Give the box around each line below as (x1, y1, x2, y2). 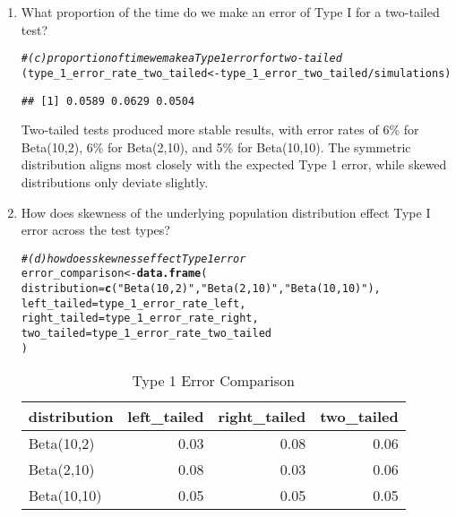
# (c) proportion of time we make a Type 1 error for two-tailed (21, 52, 342, 65)
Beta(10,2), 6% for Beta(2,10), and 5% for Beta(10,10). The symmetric (21, 137, 411, 156)
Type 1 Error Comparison (132, 370, 295, 392)
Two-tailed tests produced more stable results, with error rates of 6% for (21, 120, 419, 139)
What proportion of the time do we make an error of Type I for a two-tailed (21, 3, 440, 21)
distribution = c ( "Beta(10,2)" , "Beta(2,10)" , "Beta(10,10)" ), (21, 282, 381, 296)
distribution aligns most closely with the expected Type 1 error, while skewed (21, 155, 447, 174)
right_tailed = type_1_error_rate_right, (21, 312, 259, 325)
